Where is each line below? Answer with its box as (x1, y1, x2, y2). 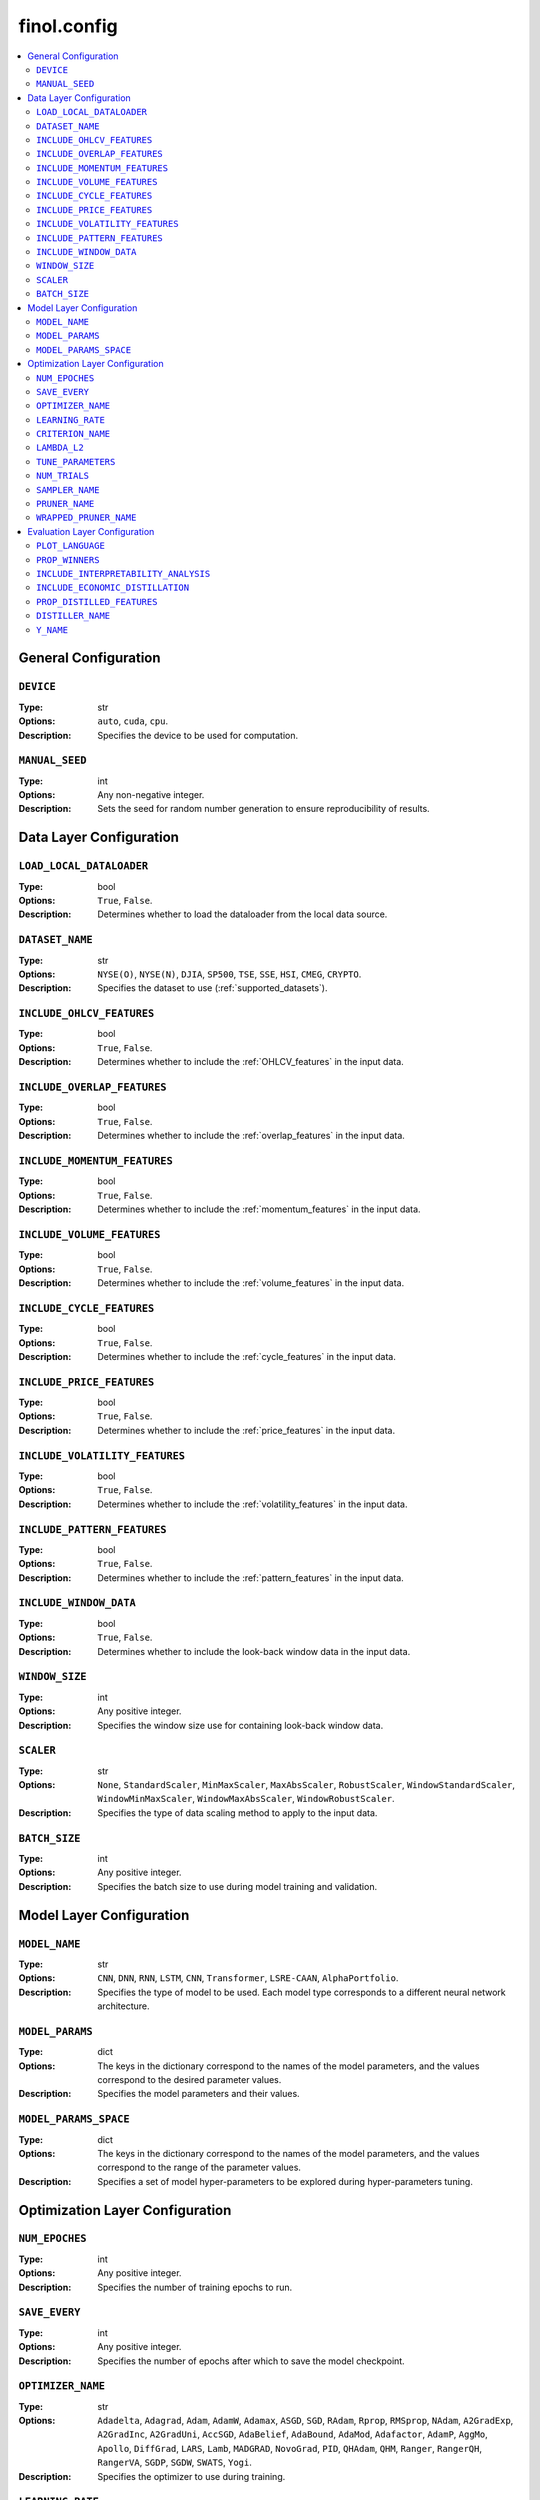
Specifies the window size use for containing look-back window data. (97, 1719, 384, 1731)
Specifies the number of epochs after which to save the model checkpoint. (97, 2355, 405, 2367)
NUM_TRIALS (36, 470, 90, 482)
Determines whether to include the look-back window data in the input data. (97, 1645, 411, 1657)
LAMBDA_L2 (36, 442, 84, 454)
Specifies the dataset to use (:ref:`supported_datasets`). (97, 982, 328, 994)
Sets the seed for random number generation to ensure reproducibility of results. (97, 803, 430, 815)
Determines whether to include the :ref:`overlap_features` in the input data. (97, 1130, 405, 1142)
